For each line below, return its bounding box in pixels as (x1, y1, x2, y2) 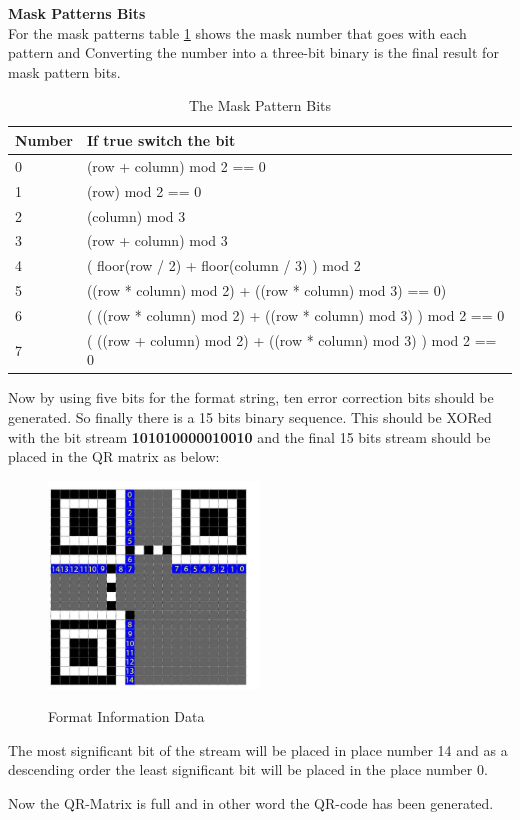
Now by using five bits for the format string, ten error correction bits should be (8, 387, 494, 408)
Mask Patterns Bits (8, 3, 146, 23)
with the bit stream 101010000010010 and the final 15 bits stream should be (8, 426, 491, 447)
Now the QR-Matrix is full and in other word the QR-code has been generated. (8, 792, 494, 813)
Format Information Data (48, 706, 205, 727)
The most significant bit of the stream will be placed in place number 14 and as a (8, 739, 508, 760)
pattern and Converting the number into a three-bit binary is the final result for (8, 42, 499, 63)
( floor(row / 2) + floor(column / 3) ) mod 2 (86, 255, 361, 276)
